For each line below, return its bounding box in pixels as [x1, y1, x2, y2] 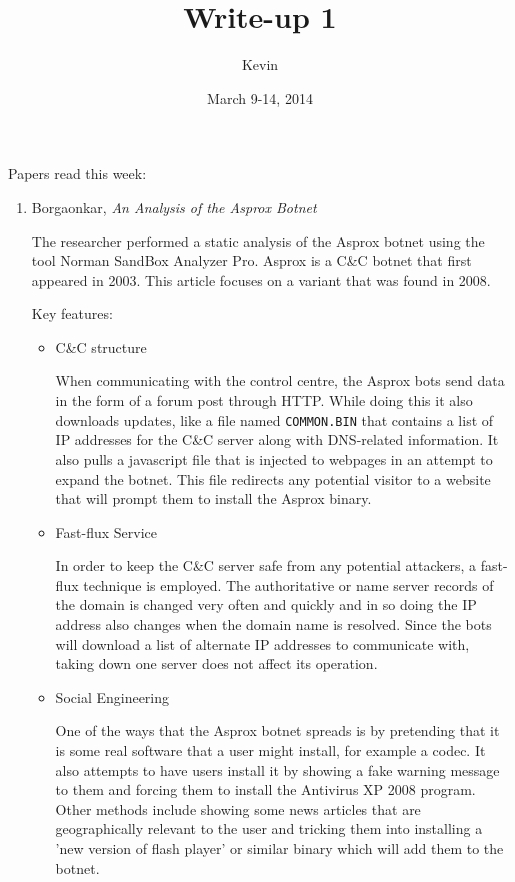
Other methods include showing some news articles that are [55, 798, 421, 819]
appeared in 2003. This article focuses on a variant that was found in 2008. [31, 269, 491, 290]
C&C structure [55, 336, 147, 357]
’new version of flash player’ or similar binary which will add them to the [55, 838, 504, 858]
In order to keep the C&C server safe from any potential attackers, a [55, 555, 477, 576]
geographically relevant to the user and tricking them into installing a [55, 818, 483, 839]
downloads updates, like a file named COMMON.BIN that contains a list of [55, 409, 494, 430]
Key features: [31, 303, 113, 324]
